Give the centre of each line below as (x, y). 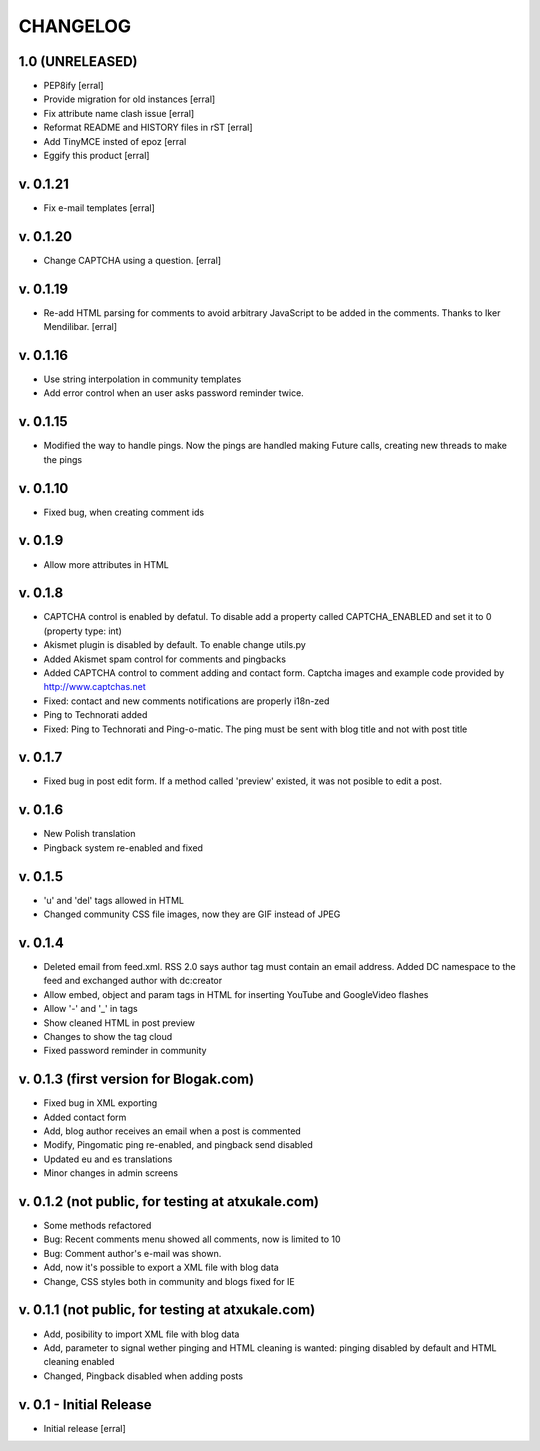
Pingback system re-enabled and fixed (123, 847)
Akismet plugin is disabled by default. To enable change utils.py (175, 645)
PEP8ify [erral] (73, 86)
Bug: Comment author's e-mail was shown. (132, 1253)
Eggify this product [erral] (96, 156)
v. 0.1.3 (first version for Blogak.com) (136, 1079)
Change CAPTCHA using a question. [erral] (132, 260)
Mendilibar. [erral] (80, 327)
